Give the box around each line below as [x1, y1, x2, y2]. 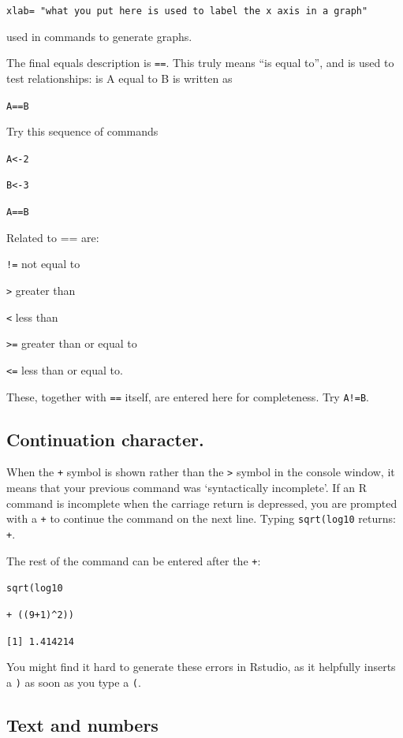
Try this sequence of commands [6, 123, 159, 140]
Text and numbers [6, 712, 159, 736]
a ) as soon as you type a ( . [6, 673, 141, 690]
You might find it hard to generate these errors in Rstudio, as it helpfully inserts [6, 658, 396, 675]
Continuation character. [6, 427, 204, 451]
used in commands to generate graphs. [6, 28, 192, 44]
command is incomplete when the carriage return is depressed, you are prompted [6, 494, 397, 511]
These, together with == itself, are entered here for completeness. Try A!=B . [6, 388, 369, 404]
